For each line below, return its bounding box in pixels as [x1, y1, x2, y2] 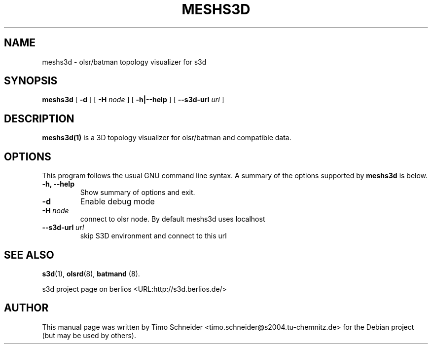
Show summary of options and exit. [80, 188, 195, 197]
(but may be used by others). [42, 331, 136, 340]
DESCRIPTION [4, 112, 74, 125]
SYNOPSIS [4, 75, 58, 87]
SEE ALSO [4, 248, 54, 261]
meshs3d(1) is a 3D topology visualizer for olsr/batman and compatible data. [42, 133, 291, 142]
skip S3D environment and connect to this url [80, 232, 227, 240]
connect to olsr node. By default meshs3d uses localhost [80, 215, 265, 224]
